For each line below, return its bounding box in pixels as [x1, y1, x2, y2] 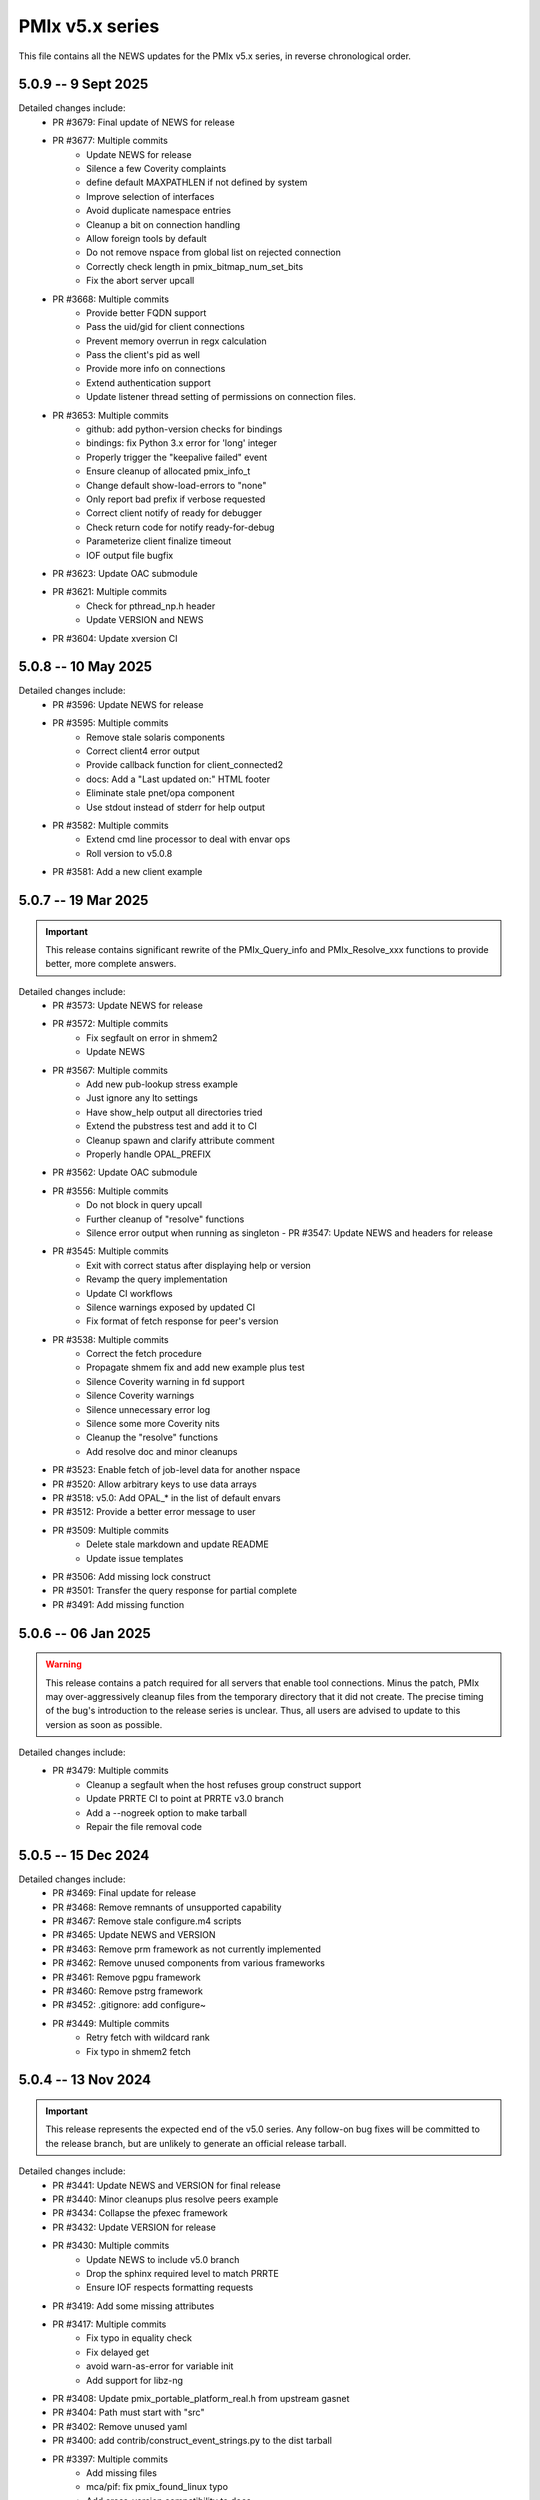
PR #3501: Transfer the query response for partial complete [52, 1585, 297, 1597]
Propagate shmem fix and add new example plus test [86, 1361, 305, 1374]
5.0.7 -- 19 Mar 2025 [18, 891, 149, 909]
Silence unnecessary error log [86, 1403, 211, 1415]
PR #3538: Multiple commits [52, 1333, 169, 1345]
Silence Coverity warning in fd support [86, 1375, 245, 1387]
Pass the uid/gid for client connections [86, 321, 245, 333]
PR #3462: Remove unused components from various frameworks [52, 1957, 325, 1969]
